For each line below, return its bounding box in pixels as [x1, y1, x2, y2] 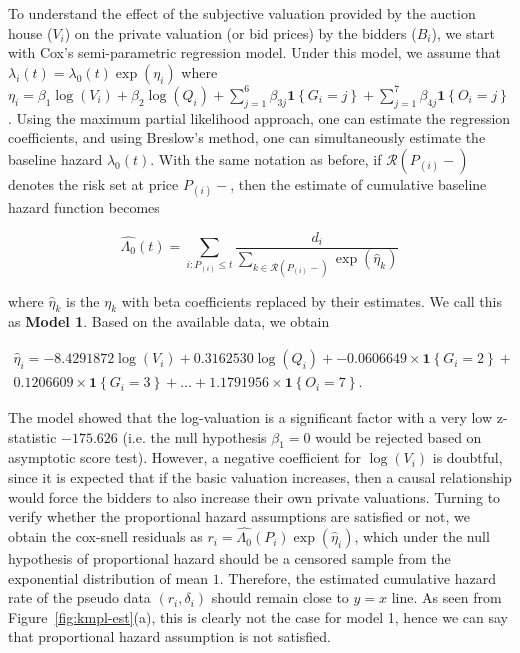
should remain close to [211, 587, 349, 608]
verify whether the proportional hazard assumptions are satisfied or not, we [8, 506, 470, 527]
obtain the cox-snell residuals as [8, 526, 203, 547]
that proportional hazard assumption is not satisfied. [8, 626, 331, 647]
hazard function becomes [8, 196, 160, 217]
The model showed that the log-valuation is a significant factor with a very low [8, 407, 493, 428]
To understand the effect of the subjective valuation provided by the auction [8, 3, 476, 23]
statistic [8, 426, 57, 447]
